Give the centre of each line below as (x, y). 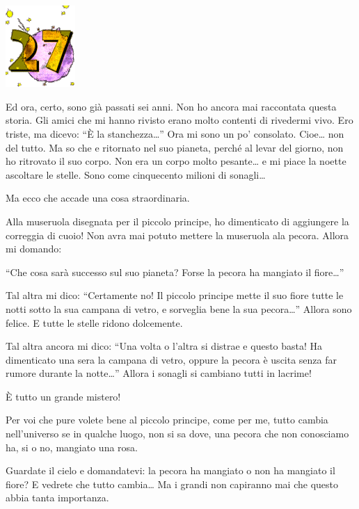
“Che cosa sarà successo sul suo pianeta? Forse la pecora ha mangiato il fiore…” (175, 272)
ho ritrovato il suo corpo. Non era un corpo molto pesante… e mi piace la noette (176, 161)
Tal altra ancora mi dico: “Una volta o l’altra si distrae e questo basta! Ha (164, 346)
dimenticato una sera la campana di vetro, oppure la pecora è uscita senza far (171, 359)
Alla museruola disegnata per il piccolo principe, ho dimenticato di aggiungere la (177, 221)
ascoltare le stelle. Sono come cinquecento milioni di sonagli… (136, 174)
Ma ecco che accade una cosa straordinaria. (98, 198)
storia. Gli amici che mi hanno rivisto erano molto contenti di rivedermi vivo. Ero (179, 120)
